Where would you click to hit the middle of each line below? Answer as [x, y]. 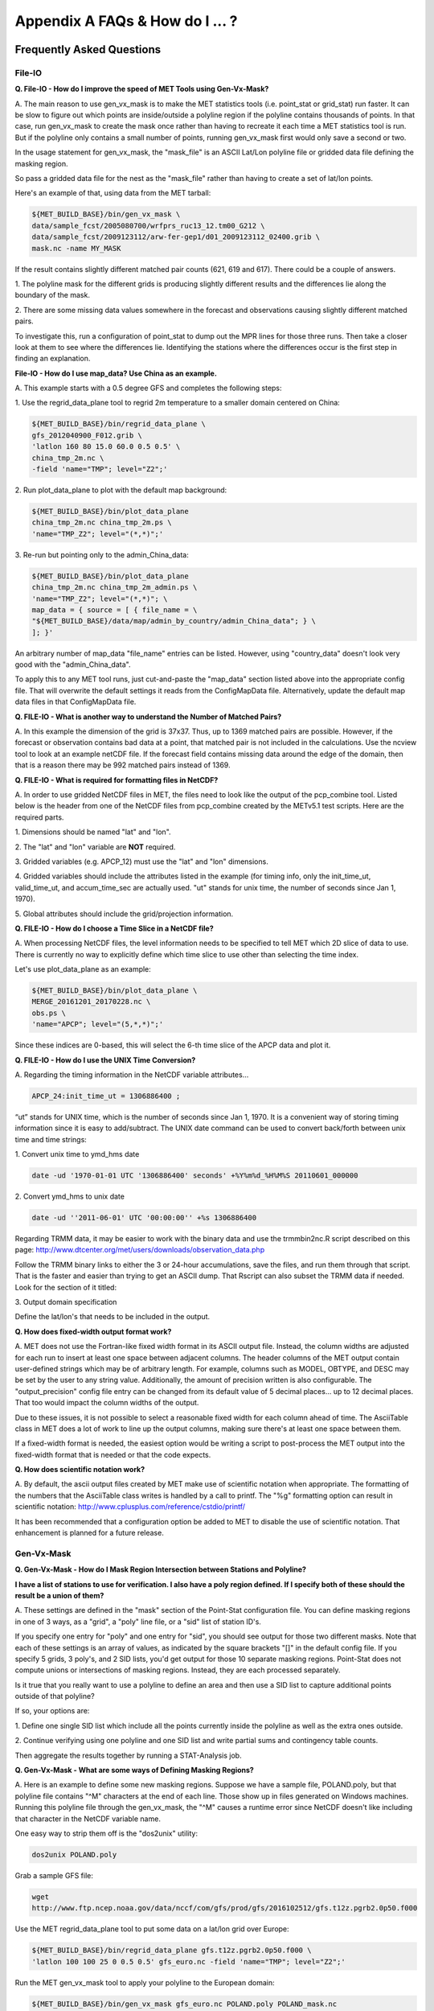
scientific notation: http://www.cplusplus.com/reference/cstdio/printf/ [130, 1507]
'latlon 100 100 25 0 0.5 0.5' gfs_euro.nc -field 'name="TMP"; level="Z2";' [188, 1962]
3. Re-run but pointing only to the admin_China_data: [102, 554]
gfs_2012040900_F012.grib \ [87, 435]
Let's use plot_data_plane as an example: [83, 969]
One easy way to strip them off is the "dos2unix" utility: [106, 1833]
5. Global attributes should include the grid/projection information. [124, 914]
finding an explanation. [53, 359]
